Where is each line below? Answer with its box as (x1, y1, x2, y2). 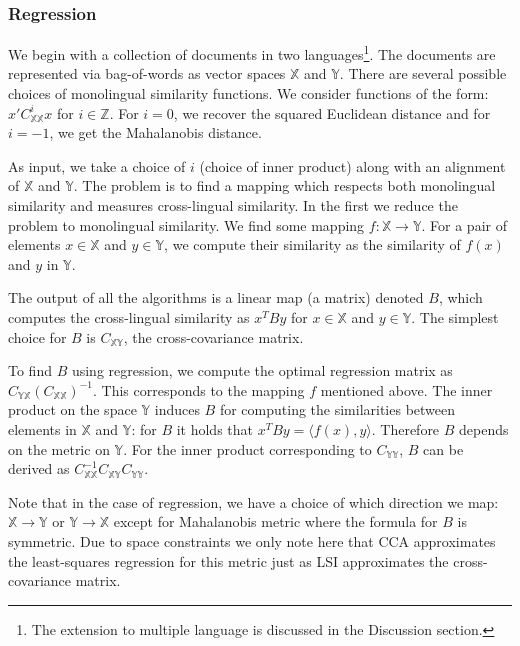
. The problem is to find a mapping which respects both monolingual (73, 175, 496, 196)
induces (154, 399, 200, 420)
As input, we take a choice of (8, 155, 186, 176)
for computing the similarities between (219, 399, 456, 420)
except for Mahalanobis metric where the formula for (113, 511, 438, 532)
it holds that (176, 418, 253, 439)
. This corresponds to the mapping (93, 379, 305, 400)
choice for (8, 326, 67, 347)
